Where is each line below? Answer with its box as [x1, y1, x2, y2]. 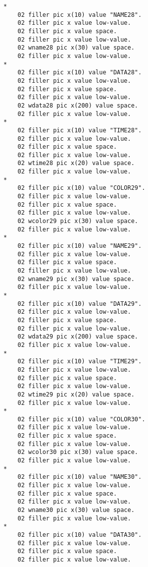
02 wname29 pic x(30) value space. [17, 275, 135, 283]
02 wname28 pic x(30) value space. [17, 44, 135, 52]
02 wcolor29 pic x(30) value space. [17, 218, 138, 225]
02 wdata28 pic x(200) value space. [17, 102, 138, 109]
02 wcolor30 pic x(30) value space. [17, 449, 138, 456]
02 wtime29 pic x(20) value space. [17, 391, 135, 398]
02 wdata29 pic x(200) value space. [17, 333, 138, 340]
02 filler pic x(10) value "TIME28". [17, 126, 142, 134]
